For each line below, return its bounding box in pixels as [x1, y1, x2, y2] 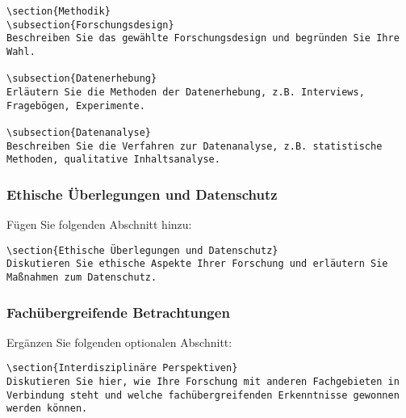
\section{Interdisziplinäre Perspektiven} [6, 362, 238, 374]
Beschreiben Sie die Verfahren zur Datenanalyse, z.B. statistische [6, 140, 383, 152]
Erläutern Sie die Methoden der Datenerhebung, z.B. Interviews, [6, 86, 365, 98]
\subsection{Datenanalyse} [6, 126, 151, 138]
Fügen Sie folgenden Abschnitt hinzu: [6, 216, 192, 233]
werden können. [6, 403, 88, 415]
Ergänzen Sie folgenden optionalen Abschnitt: [6, 333, 232, 350]
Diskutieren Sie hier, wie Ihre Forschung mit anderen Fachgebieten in [6, 376, 400, 388]
